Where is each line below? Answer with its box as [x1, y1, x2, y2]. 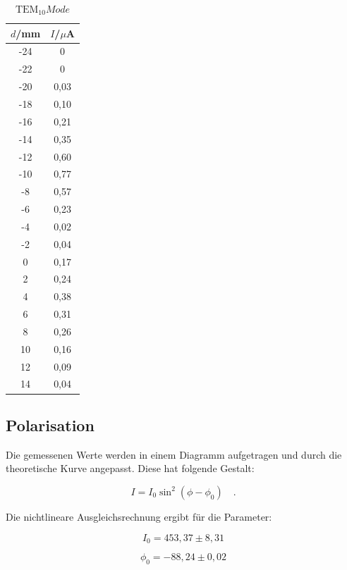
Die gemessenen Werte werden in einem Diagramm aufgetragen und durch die [6, 447, 342, 461]
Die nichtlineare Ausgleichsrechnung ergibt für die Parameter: [6, 509, 272, 523]
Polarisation [6, 414, 95, 435]
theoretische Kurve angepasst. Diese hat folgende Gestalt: [6, 461, 255, 476]
